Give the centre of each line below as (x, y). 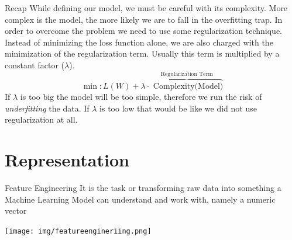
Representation (67, 159)
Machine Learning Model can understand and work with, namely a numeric (140, 199)
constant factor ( (35, 65)
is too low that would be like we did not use (178, 108)
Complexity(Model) (188, 86)
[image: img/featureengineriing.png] (78, 231)
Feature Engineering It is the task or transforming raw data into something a (143, 187)
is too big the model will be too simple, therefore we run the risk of (141, 96)
